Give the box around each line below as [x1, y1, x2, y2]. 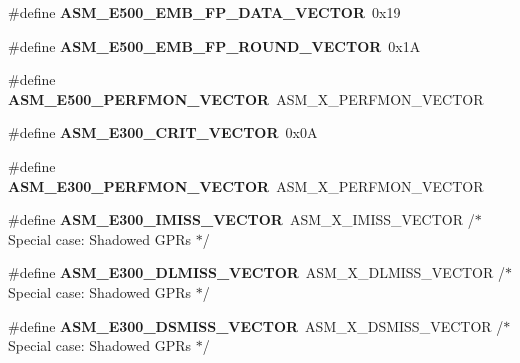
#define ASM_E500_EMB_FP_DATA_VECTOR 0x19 [8, 2, 401, 22]
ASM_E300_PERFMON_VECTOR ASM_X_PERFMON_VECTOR [8, 175, 484, 196]
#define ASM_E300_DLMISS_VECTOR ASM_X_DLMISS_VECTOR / [8, 262, 505, 283]
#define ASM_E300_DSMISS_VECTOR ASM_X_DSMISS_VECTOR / [8, 315, 504, 336]
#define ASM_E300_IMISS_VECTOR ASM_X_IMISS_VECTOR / [8, 209, 475, 230]
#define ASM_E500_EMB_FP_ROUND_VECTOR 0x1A [8, 35, 421, 56]
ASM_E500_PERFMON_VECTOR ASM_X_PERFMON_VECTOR [8, 88, 484, 109]
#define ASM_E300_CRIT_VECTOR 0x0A [8, 122, 318, 143]
